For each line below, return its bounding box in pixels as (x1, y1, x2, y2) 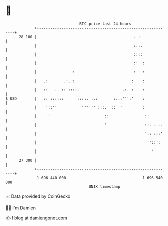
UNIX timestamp (88, 184, 121, 189)
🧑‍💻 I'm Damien (5, 205, 36, 211)
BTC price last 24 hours (79, 21, 132, 26)
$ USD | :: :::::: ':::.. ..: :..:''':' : (5, 96, 145, 101)
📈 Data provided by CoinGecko (5, 193, 71, 199)
